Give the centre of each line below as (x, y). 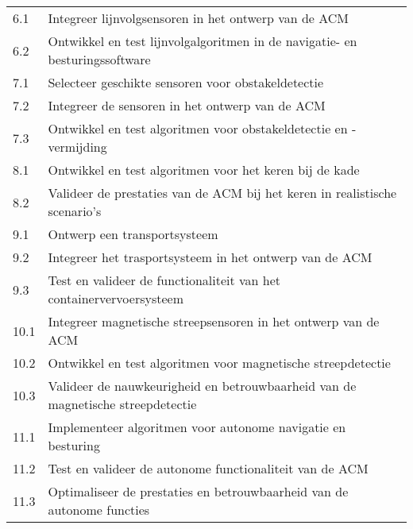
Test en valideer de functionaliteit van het (164, 280)
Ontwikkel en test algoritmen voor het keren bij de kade (204, 170)
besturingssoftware (99, 59)
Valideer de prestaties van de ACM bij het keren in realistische (222, 193)
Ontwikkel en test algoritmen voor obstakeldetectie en (198, 128)
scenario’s (75, 211)
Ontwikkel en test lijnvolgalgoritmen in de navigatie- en (203, 41)
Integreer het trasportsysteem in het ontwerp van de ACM (210, 257)
